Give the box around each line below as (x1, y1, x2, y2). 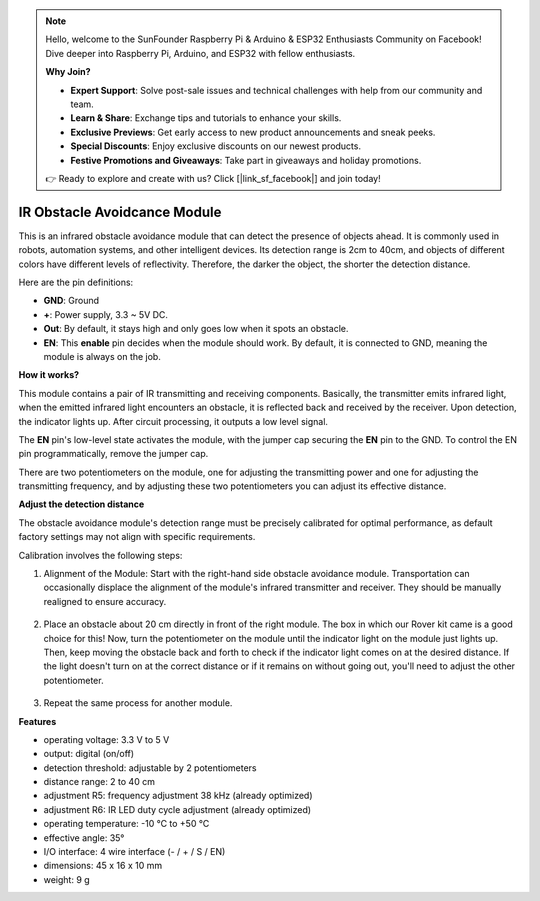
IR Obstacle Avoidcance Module (18, 203, 222, 220)
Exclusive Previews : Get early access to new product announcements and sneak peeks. (70, 126, 436, 138)
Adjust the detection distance (18, 498, 145, 510)
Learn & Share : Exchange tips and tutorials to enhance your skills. (70, 112, 342, 124)
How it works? (18, 369, 80, 381)
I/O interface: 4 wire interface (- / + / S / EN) (43, 846, 226, 858)
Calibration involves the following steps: (18, 549, 183, 561)
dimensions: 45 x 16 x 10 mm (43, 860, 163, 872)
